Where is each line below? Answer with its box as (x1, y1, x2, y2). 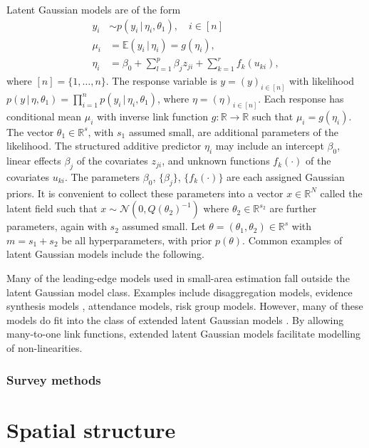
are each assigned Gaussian (227, 169, 345, 184)
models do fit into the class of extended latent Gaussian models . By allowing (6, 312, 344, 327)
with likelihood (289, 73, 355, 88)
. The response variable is (105, 73, 217, 88)
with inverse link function (96, 108, 209, 123)
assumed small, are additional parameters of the (128, 124, 338, 139)
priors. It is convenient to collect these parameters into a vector (6, 185, 284, 200)
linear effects (6, 153, 61, 168)
